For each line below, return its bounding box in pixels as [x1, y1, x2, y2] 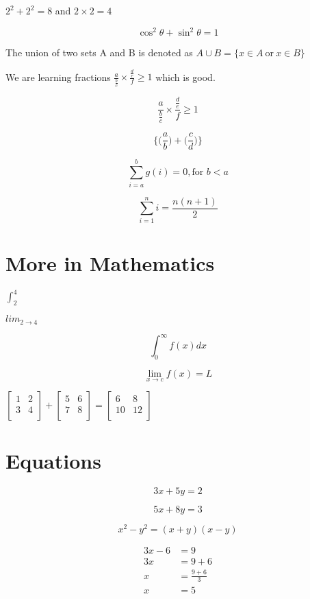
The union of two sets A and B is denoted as [5, 45, 193, 60]
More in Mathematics [5, 248, 215, 277]
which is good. [155, 69, 216, 84]
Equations [5, 447, 101, 475]
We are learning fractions [5, 69, 111, 84]
